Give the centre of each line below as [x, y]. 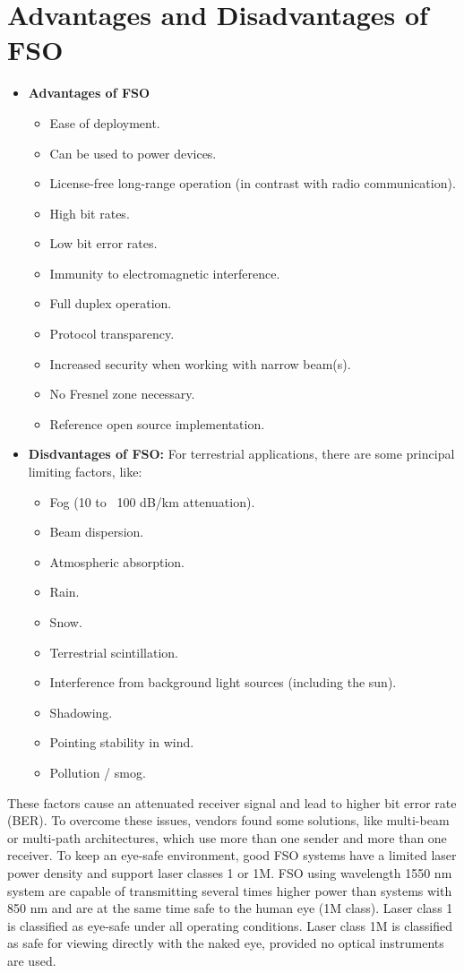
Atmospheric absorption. [117, 561]
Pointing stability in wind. [122, 742]
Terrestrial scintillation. [114, 652]
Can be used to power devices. [133, 153]
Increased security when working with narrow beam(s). [200, 363]
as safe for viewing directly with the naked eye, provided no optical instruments [226, 943]
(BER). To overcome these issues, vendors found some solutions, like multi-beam [228, 820]
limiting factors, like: [85, 472]
